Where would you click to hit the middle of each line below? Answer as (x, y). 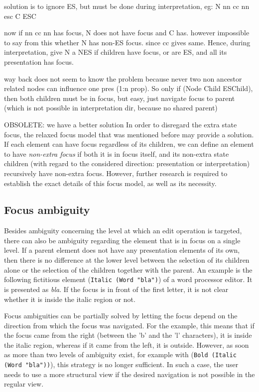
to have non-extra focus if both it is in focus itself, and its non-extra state (117, 153)
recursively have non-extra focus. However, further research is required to (116, 173)
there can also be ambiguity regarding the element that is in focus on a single (122, 240)
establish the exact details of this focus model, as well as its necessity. (110, 183)
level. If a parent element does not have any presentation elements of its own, (122, 250)
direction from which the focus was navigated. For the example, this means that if (129, 325)
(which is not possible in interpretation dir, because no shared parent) (111, 108)
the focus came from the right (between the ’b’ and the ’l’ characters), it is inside (128, 335)
